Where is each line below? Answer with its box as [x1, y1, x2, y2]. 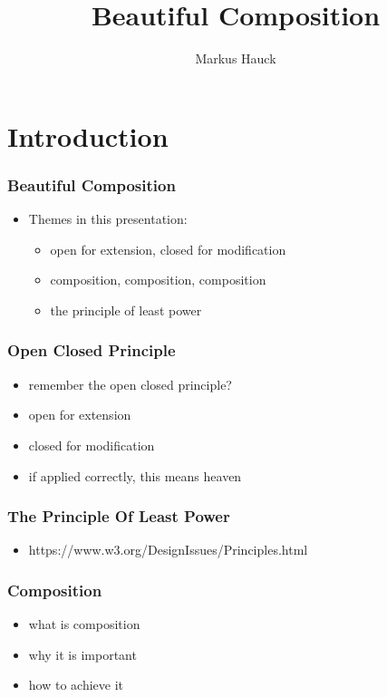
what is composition [28, 615, 140, 634]
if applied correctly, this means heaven [28, 466, 242, 485]
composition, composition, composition [50, 270, 266, 289]
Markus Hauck [195, 49, 276, 68]
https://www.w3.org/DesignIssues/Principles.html [28, 540, 308, 559]
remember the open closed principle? [28, 374, 232, 393]
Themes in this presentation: [28, 209, 188, 228]
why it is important [28, 644, 137, 663]
